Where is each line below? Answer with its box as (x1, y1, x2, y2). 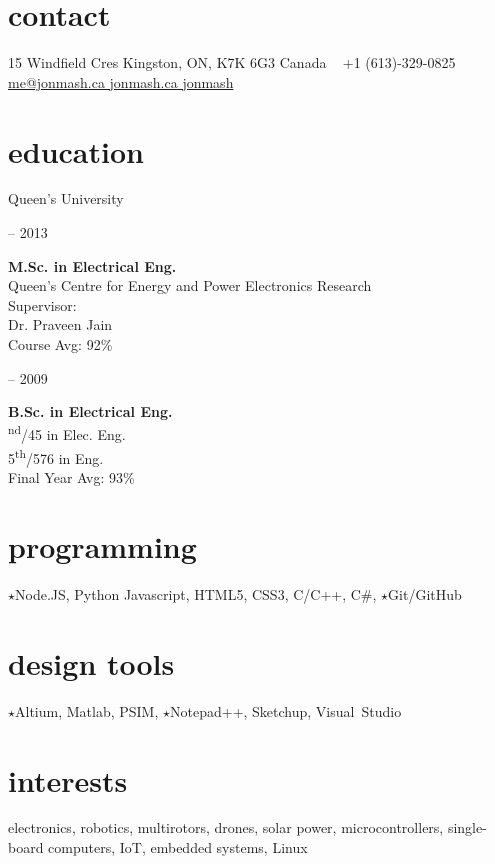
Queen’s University (8, 188, 124, 209)
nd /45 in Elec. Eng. (8, 421, 126, 445)
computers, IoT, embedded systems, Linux (48, 837, 308, 858)
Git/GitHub (388, 584, 462, 604)
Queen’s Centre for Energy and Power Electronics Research (8, 275, 372, 296)
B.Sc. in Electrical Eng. (8, 401, 173, 422)
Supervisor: (8, 294, 77, 315)
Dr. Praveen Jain (8, 314, 113, 335)
